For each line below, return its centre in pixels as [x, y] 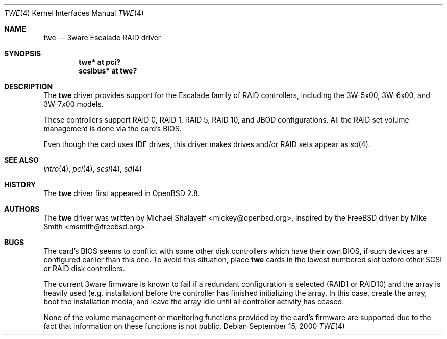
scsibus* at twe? [108, 71]
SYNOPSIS [23, 53]
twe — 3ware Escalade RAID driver [102, 38]
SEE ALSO [21, 160]
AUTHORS [22, 209]
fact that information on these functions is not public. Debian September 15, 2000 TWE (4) [194, 326]
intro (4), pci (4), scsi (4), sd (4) [93, 169]
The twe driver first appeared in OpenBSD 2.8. [122, 193]
